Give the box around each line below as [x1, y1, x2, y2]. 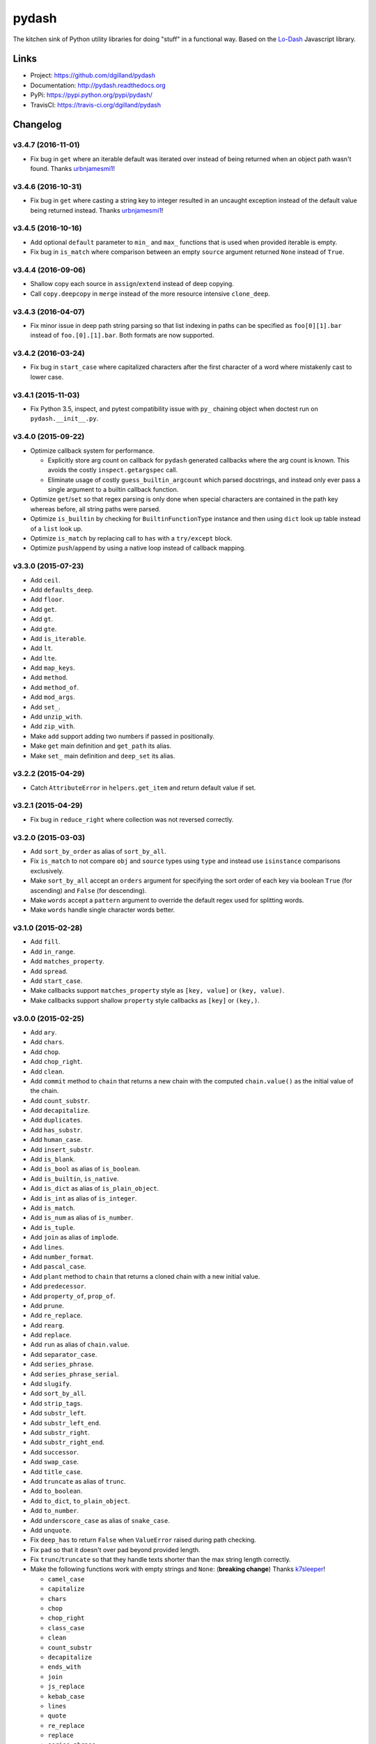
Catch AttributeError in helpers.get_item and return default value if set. [30, 783, 256, 792]
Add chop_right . [30, 1058, 83, 1066]
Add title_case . [30, 1467, 83, 1475]
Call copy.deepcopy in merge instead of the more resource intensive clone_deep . [30, 290, 271, 298]
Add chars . [30, 1038, 64, 1046]
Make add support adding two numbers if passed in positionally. [30, 732, 215, 740]
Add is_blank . [30, 1155, 76, 1164]
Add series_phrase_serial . [30, 1369, 120, 1378]
